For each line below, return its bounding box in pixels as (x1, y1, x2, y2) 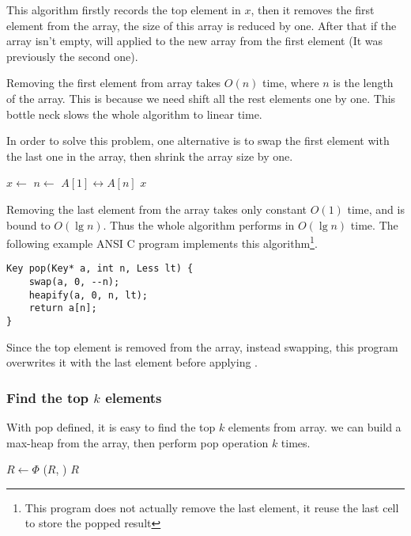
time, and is (347, 200, 405, 217)
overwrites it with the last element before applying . (6, 354, 258, 371)
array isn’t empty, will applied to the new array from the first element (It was (6, 32, 383, 49)
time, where (262, 74, 319, 91)
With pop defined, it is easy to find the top (6, 419, 216, 435)
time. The (350, 216, 398, 233)
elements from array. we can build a (228, 419, 402, 435)
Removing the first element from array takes (6, 74, 221, 91)
